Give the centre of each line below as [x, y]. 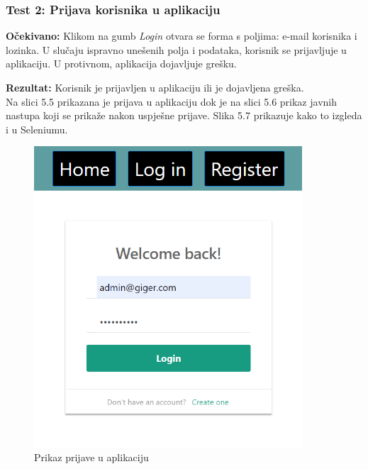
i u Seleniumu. [37, 129]
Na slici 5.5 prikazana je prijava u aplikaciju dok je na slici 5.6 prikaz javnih [171, 101]
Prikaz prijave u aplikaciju [91, 457]
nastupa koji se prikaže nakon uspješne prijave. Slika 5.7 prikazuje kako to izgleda [184, 115]
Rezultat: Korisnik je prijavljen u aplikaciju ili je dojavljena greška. [155, 87]
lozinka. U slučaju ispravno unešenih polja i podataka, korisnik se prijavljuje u [176, 49]
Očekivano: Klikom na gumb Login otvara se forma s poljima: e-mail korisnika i [182, 36]
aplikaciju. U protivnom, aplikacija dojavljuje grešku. [121, 64]
